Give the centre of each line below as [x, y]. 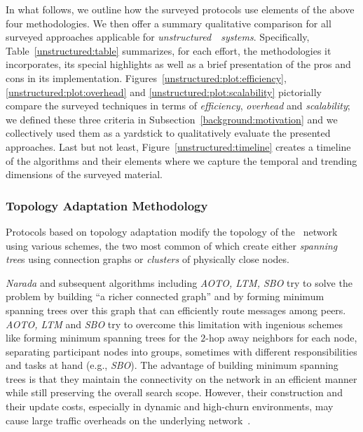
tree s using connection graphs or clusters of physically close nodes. [148, 259]
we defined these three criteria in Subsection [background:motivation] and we [172, 119]
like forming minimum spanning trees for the [102, 338]
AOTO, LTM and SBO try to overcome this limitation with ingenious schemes [174, 324]
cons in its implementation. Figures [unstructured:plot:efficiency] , [146, 77]
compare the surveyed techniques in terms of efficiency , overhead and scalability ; [178, 106]
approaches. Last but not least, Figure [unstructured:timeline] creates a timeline [178, 146]
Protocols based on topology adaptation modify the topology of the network [172, 231]
